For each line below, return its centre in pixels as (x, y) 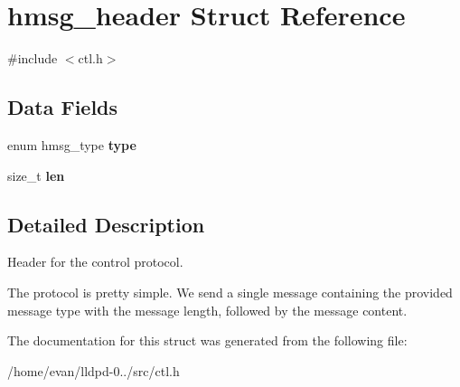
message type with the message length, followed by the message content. (207, 310)
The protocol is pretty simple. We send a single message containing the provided (230, 292)
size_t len (36, 175)
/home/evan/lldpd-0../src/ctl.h (94, 370)
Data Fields (63, 107)
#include (33, 58)
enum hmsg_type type (72, 144)
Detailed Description (106, 224)
